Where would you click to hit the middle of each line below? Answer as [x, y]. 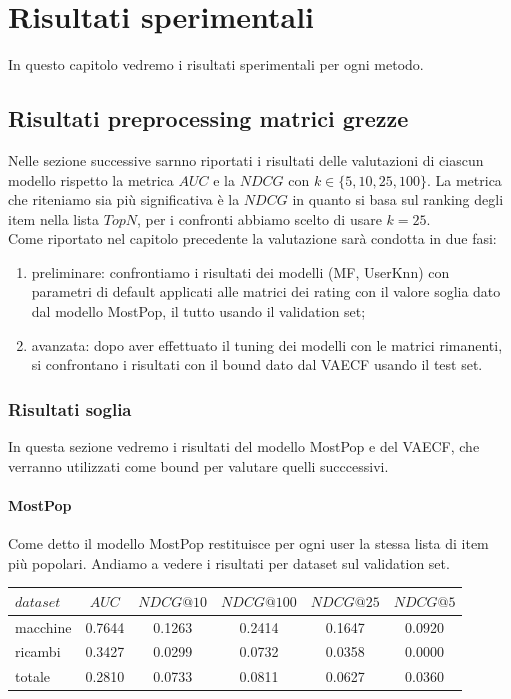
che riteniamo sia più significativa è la [124, 199]
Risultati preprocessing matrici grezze [208, 118]
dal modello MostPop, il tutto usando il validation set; [198, 311]
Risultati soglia [70, 408]
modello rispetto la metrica [91, 179]
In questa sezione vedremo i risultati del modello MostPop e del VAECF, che [244, 446]
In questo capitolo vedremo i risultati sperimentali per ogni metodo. [216, 64]
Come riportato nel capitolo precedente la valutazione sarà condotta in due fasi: [252, 238]
